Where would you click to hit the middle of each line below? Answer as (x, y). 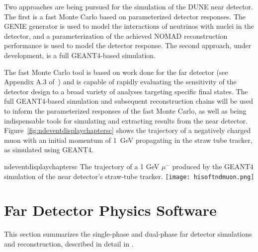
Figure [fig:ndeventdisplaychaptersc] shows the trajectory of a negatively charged (128, 130)
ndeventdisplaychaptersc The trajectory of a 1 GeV (82, 166)
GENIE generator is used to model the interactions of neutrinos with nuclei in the (129, 26)
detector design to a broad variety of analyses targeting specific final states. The (126, 91)
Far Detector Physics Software (110, 210)
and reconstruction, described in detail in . (69, 243)
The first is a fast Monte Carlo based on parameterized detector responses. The (125, 16)
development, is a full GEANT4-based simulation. (80, 55)
